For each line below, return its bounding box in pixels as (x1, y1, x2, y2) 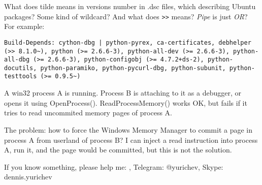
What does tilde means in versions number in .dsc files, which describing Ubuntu (4, 1, 256, 11)
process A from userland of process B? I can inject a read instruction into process (4, 134, 258, 145)
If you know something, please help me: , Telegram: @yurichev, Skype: (4, 161, 223, 172)
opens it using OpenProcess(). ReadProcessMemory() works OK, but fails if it (4, 97, 247, 108)
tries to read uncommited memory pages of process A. (4, 107, 172, 118)
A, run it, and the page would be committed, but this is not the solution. (4, 144, 232, 155)
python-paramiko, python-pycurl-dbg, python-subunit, (40, 64, 226, 72)
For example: (4, 21, 45, 32)
